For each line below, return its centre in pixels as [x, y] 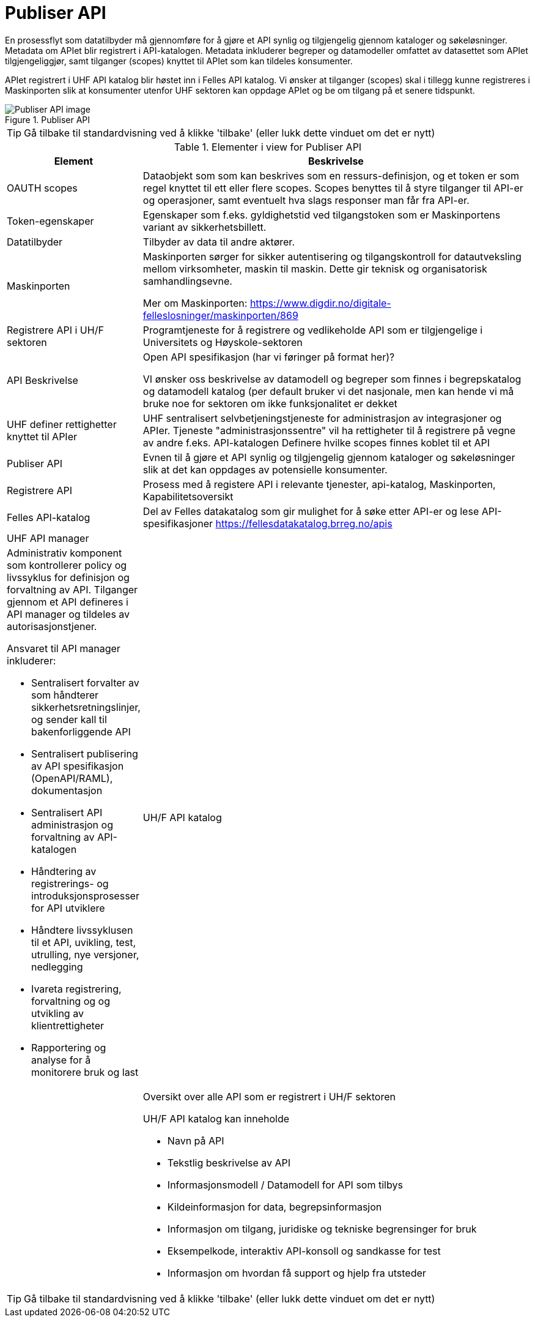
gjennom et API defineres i [68, 602]
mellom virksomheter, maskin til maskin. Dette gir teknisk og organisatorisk [315, 269]
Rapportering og [69, 1047]
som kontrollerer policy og [67, 565]
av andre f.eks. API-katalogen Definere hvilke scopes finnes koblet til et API [316, 442]
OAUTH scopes [42, 188]
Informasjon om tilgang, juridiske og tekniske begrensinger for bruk [322, 1229]
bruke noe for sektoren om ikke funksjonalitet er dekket [270, 403]
